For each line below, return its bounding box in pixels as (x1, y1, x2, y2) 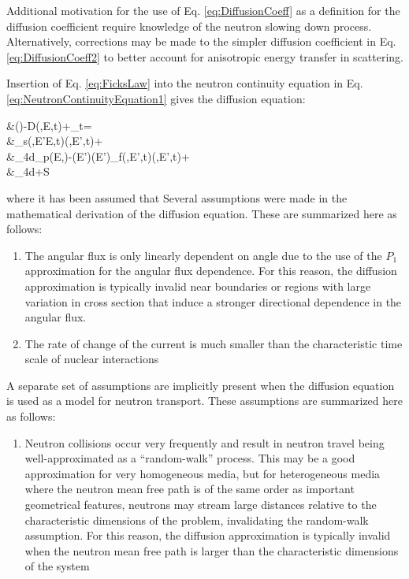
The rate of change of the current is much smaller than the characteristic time (24, 335, 403, 351)
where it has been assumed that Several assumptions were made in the (6, 189, 348, 206)
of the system (24, 558, 90, 574)
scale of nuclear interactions (24, 351, 159, 367)
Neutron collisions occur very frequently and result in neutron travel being (24, 434, 385, 451)
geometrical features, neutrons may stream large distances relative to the (24, 496, 377, 513)
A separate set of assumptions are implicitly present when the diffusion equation (6, 377, 395, 393)
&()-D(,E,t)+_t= (6, 117, 92, 133)
